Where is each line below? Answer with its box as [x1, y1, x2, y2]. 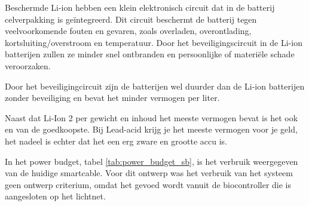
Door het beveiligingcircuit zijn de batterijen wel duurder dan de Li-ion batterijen [5, 79, 305, 92]
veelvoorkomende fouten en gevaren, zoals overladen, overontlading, [5, 24, 252, 37]
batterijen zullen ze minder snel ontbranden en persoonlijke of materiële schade [5, 48, 295, 60]
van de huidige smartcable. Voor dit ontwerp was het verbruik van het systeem [5, 167, 293, 179]
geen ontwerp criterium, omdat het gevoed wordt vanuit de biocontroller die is [5, 178, 292, 190]
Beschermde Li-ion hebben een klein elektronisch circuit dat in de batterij [5, 1, 275, 13]
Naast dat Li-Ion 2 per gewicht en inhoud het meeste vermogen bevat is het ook [5, 111, 298, 124]
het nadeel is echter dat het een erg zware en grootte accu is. [5, 134, 228, 147]
